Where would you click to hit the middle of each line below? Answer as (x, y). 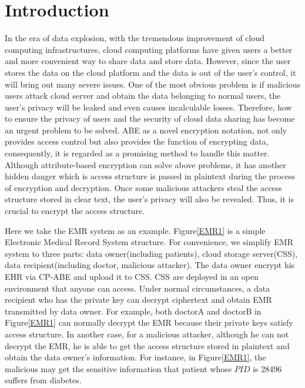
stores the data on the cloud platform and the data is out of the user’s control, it (150, 72)
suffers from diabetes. (43, 380)
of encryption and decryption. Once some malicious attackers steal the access (143, 187)
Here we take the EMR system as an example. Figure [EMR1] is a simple (135, 230)
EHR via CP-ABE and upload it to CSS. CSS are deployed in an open (132, 276)
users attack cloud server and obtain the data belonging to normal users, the (143, 96)
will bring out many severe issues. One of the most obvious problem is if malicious (153, 84)
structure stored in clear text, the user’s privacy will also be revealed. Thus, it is (149, 199)
